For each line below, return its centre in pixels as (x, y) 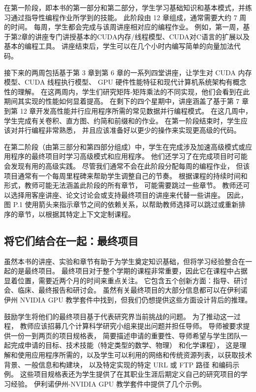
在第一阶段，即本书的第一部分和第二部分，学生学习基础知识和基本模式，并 (125, 7)
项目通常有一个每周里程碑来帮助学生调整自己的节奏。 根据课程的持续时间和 (126, 175)
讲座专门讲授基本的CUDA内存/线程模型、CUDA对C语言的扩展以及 (142, 36)
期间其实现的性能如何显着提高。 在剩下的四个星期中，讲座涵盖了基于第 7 (122, 101)
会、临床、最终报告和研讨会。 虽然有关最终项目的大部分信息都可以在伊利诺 (126, 290)
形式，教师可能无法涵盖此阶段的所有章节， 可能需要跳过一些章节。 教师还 (124, 185)
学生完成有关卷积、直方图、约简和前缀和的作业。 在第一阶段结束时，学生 (122, 120)
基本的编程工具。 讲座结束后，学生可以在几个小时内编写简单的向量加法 (119, 46)
